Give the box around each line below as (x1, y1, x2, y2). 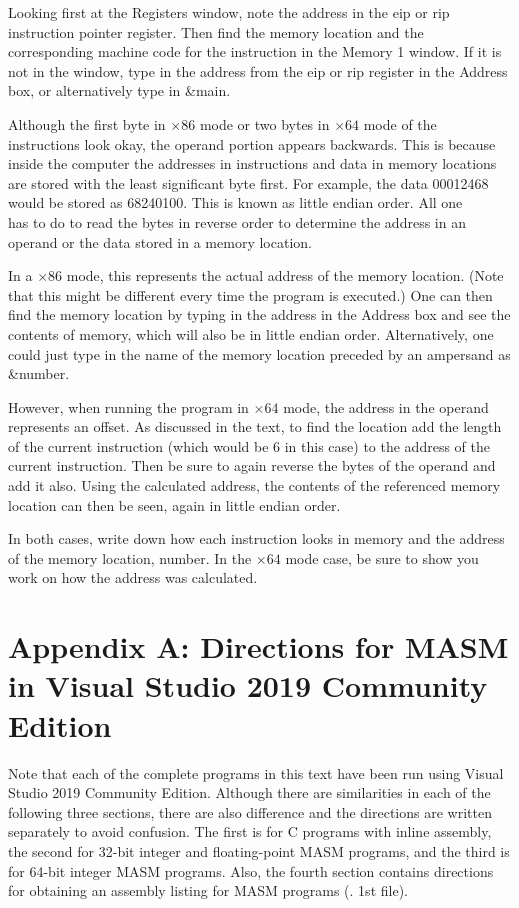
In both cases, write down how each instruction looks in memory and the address (8, 528, 505, 549)
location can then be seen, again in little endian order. (8, 494, 341, 515)
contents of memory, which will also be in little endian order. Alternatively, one (8, 323, 494, 344)
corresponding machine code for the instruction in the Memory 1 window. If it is (8, 41, 502, 62)
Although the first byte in (8, 113, 166, 134)
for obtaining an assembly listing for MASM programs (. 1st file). (8, 880, 408, 901)
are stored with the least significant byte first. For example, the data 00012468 (8, 172, 489, 193)
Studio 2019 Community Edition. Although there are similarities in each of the (8, 782, 491, 803)
